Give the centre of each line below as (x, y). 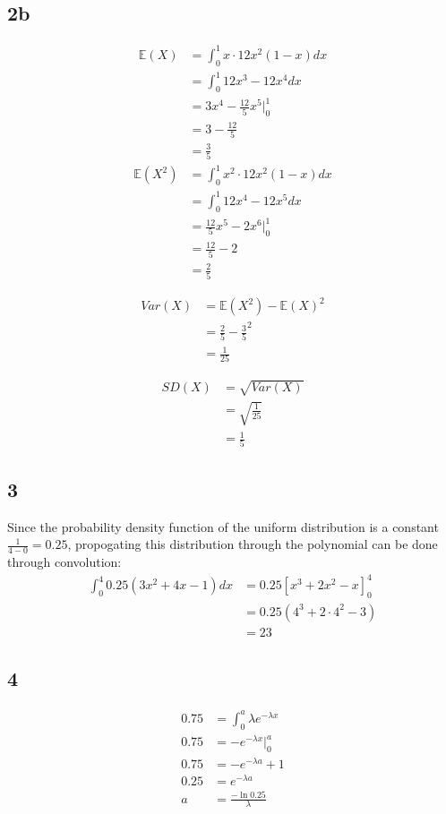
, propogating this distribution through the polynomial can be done (253, 544)
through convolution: (64, 561)
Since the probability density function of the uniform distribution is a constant (223, 526)
